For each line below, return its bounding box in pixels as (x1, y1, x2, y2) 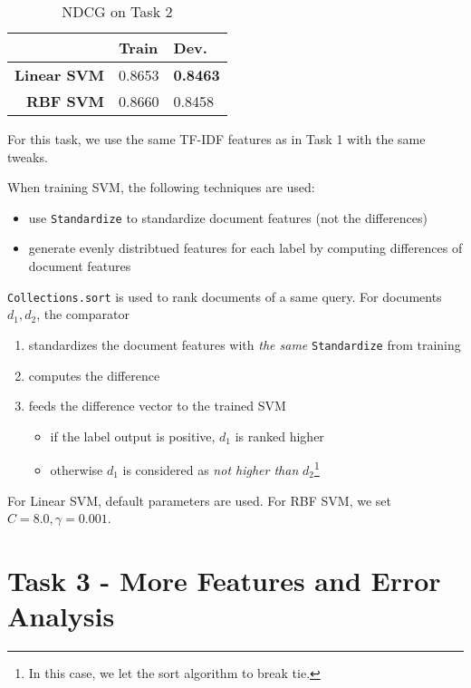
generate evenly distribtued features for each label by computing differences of (28, 238, 463, 257)
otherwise (50, 460, 103, 479)
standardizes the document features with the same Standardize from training (28, 334, 461, 354)
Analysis (7, 597, 115, 635)
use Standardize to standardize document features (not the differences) (28, 208, 428, 227)
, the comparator (36, 305, 130, 324)
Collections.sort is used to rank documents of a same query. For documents (7, 286, 442, 305)
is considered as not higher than (122, 460, 299, 479)
